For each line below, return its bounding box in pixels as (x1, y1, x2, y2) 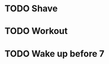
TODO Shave (4, 3, 58, 14)
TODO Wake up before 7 (4, 48, 105, 59)
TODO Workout (4, 26, 68, 37)
